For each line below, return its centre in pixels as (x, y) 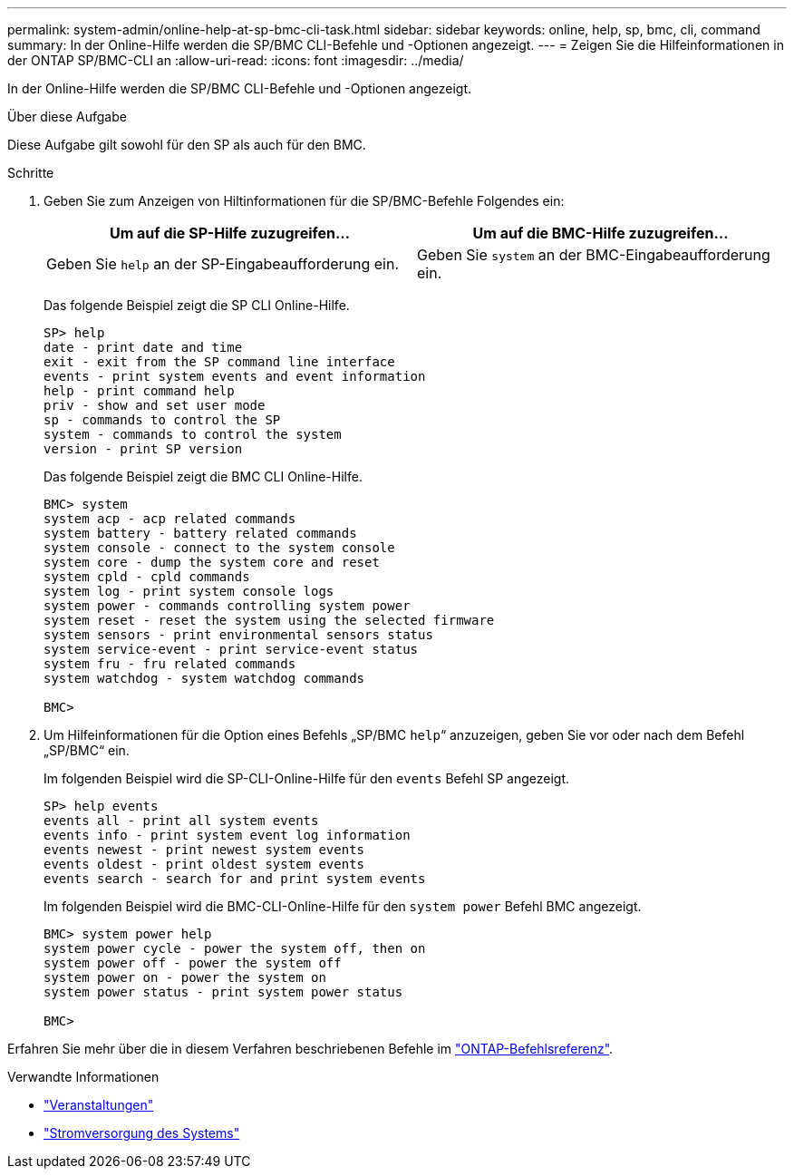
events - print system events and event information (235, 376)
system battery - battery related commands (200, 533)
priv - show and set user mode (155, 405)
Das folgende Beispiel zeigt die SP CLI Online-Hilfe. (197, 305)
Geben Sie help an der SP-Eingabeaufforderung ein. (223, 264)
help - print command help (139, 391)
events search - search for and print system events (235, 879)
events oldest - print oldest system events (204, 864)
